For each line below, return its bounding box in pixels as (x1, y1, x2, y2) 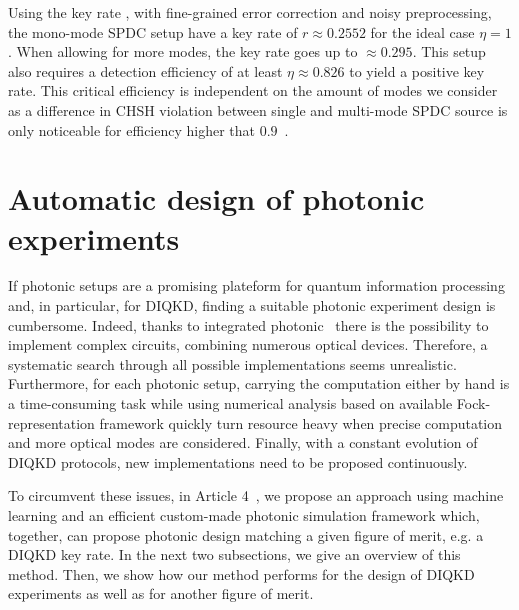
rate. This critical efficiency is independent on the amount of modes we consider (8, 80, 498, 101)
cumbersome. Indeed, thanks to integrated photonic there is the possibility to (8, 314, 489, 335)
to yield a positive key (349, 60, 485, 81)
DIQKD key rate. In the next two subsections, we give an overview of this (8, 544, 461, 565)
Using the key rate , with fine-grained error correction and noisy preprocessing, (8, 2, 492, 22)
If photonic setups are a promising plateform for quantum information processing (8, 275, 505, 296)
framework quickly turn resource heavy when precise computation (99, 412, 503, 433)
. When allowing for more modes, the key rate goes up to (8, 41, 358, 62)
